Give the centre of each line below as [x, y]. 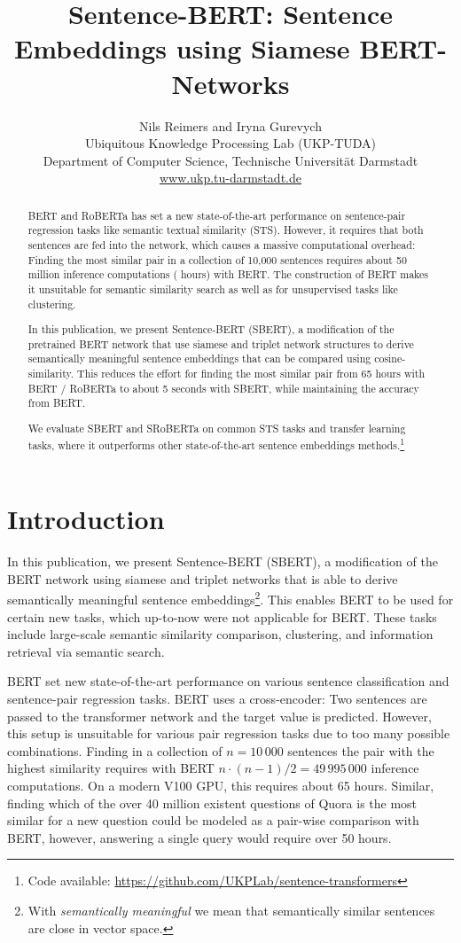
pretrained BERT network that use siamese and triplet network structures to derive [221, 343]
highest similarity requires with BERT [111, 768]
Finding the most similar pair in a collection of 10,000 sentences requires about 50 [217, 259]
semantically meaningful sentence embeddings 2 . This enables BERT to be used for [230, 598]
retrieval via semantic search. [86, 651]
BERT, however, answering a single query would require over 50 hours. [199, 837]
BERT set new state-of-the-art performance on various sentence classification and [228, 681]
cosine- [390, 358]
